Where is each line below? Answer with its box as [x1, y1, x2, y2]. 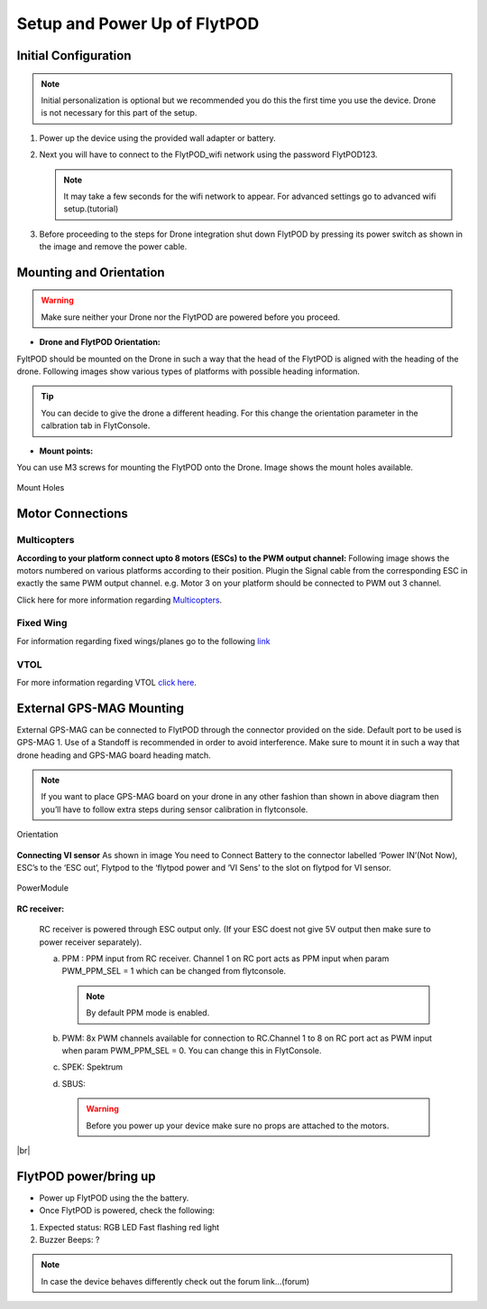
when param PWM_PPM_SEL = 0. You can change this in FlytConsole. [61, 1044, 322, 1056]
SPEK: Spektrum [61, 1061, 124, 1072]
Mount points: [39, 445, 94, 456]
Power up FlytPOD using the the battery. [39, 1192, 189, 1203]
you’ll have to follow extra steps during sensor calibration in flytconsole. [41, 804, 308, 815]
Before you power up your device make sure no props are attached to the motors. [86, 1120, 390, 1131]
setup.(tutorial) [63, 203, 119, 214]
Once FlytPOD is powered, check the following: [39, 1205, 216, 1216]
